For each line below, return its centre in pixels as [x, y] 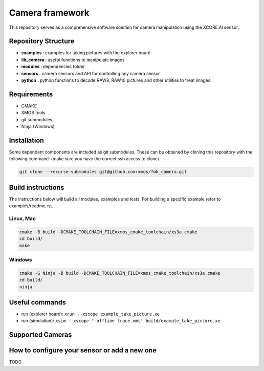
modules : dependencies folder [53, 66]
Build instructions [37, 187]
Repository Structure [42, 41]
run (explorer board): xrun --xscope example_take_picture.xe [90, 314]
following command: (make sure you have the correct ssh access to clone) [84, 159]
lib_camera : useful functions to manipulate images [73, 60]
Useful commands [37, 302]
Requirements [31, 94]
